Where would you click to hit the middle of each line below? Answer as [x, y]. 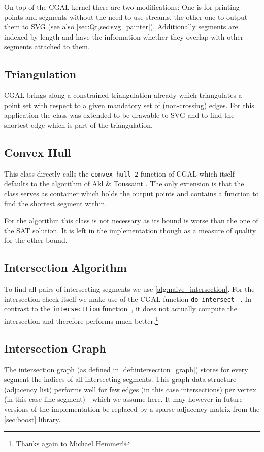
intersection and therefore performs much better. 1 [81, 320]
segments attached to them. [47, 46]
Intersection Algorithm [65, 268]
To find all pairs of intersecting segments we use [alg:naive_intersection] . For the [129, 289]
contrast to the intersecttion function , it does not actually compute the [121, 309]
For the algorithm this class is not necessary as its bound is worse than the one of [131, 220]
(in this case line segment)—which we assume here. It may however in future [123, 399]
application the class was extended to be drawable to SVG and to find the [119, 115]
